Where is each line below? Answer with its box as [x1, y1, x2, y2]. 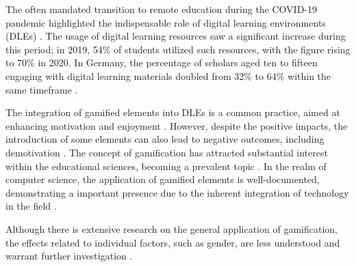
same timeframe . [5, 82, 78, 96]
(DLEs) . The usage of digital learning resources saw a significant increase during [5, 29, 346, 43]
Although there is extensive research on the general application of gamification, [5, 221, 338, 236]
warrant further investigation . [5, 249, 133, 263]
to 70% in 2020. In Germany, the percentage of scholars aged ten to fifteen [5, 55, 318, 70]
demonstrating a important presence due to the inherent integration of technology [5, 185, 349, 199]
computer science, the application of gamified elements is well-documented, [5, 172, 320, 186]
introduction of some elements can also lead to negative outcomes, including [5, 132, 325, 146]
